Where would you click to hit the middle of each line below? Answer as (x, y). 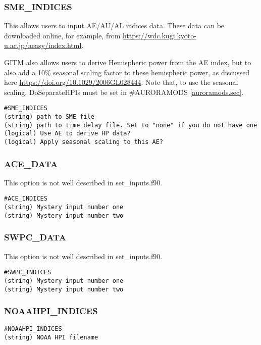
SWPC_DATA (35, 237)
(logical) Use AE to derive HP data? (67, 134)
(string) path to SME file (49, 117)
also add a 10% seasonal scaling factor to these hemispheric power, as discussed (127, 72)
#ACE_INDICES (26, 199)
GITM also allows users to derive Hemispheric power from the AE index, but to (128, 62)
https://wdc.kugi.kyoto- (160, 35)
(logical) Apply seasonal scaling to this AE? (84, 142)
